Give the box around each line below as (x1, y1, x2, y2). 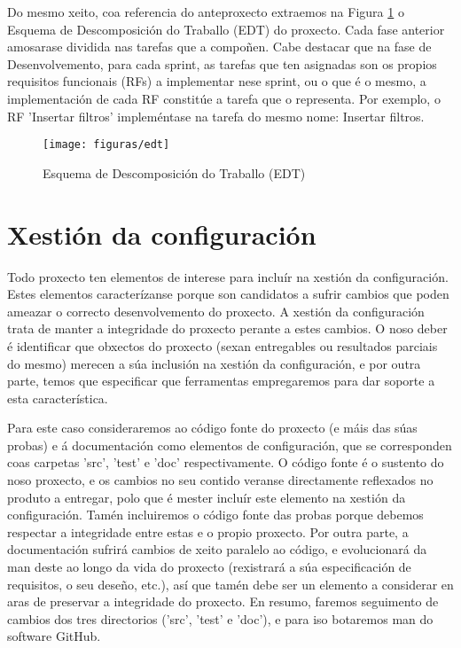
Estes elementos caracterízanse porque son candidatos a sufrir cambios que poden (7, 285, 449, 303)
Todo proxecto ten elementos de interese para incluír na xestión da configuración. (7, 267, 449, 285)
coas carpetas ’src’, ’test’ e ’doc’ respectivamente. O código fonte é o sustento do (7, 453, 444, 472)
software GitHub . (7, 627, 101, 645)
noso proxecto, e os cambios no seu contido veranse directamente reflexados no (7, 471, 434, 489)
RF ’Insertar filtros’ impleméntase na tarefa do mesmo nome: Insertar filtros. (7, 106, 425, 125)
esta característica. (7, 388, 108, 407)
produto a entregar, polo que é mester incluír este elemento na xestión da (7, 488, 406, 506)
